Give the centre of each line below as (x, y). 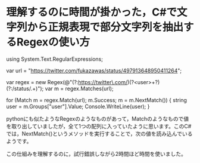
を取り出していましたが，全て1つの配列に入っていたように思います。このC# (99, 126)
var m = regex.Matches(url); (79, 88)
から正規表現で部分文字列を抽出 (105, 27)
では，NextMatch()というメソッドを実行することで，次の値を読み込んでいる (99, 133)
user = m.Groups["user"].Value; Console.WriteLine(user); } (78, 106)
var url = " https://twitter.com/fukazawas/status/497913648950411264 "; (94, 70)
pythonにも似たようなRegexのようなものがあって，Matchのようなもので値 (98, 119)
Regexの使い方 (54, 42)
